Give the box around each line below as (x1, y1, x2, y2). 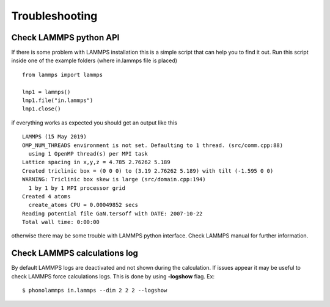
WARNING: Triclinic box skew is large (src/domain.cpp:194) (22, 176, 206, 183)
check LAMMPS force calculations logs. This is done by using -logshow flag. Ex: (11, 272, 215, 280)
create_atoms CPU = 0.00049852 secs (28, 201, 139, 209)
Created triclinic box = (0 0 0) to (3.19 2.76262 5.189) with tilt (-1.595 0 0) (22, 167, 274, 174)
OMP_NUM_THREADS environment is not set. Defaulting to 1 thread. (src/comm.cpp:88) (22, 142, 284, 149)
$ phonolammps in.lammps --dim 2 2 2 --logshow (22, 287, 167, 294)
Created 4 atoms (22, 193, 71, 200)
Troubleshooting (11, 9, 98, 23)
